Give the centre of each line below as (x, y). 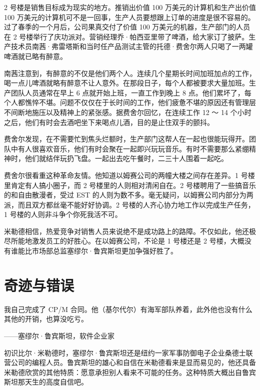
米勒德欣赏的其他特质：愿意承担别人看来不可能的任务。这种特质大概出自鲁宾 (130, 372)
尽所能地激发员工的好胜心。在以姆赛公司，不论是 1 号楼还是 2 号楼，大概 (124, 241)
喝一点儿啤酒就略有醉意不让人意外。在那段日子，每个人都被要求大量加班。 (126, 83)
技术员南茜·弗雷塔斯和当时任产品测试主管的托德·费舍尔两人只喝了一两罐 (132, 46)
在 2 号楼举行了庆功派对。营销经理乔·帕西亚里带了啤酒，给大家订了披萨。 (126, 36)
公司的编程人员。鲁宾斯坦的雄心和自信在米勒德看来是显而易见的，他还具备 (133, 362)
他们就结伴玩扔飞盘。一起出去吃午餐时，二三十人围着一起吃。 (126, 158)
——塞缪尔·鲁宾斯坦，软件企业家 (59, 335)
